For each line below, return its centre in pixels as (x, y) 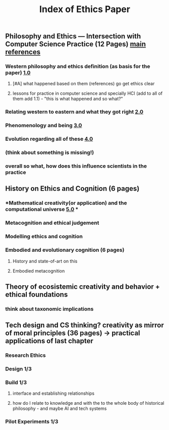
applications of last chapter (49, 341)
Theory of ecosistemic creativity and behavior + (83, 286)
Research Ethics (26, 355)
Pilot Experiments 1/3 (32, 421)
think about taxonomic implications (49, 309)
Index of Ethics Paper (85, 9)
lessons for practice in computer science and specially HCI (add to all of (88, 93)
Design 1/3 (18, 369)
